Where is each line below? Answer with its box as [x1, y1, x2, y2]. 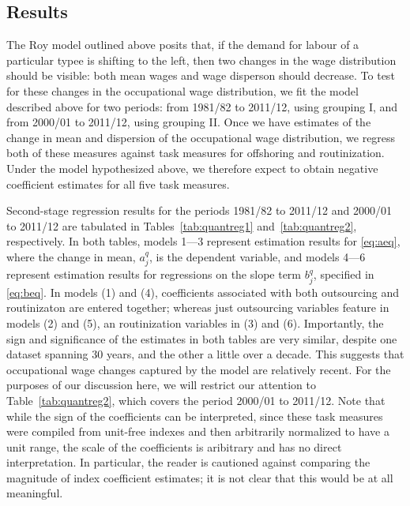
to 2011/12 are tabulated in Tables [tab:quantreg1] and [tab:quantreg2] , [6, 217, 357, 234]
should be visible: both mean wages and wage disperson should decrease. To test [6, 67, 395, 84]
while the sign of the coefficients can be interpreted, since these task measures [6, 407, 383, 424]
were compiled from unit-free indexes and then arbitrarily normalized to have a [6, 423, 389, 440]
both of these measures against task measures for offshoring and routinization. [6, 144, 385, 161]
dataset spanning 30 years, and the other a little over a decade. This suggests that [6, 346, 404, 362]
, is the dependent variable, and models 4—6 [149, 248, 366, 264]
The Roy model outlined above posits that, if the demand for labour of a [6, 36, 359, 53]
